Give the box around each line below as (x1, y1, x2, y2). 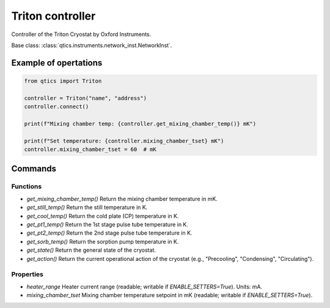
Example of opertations (11, 57, 103, 68)
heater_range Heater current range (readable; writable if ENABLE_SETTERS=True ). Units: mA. (26, 283, 263, 290)
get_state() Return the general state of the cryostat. (26, 246, 156, 254)
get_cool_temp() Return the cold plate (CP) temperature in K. (26, 212, 179, 219)
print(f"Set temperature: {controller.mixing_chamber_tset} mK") (24, 137, 224, 144)
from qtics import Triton (24, 77, 102, 84)
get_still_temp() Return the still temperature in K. (26, 204, 148, 211)
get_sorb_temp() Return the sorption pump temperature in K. (26, 238, 179, 245)
